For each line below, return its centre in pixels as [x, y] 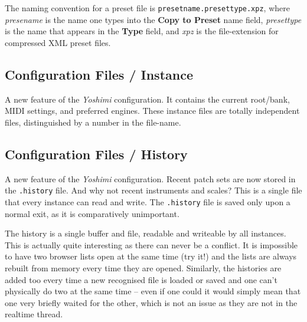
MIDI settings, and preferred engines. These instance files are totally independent [152, 111]
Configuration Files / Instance [99, 74]
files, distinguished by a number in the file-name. [93, 122]
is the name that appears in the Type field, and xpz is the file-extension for [142, 31]
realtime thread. [34, 314]
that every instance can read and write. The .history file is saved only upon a [148, 201]
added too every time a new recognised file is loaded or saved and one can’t [141, 279]
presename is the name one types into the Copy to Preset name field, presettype [153, 19]
